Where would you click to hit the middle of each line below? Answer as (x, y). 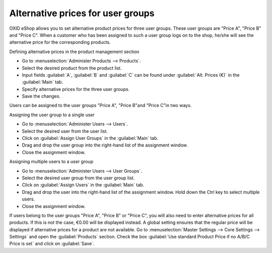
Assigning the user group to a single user (52, 115)
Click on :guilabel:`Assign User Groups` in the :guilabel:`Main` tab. (90, 138)
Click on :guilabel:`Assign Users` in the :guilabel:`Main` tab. (83, 185)
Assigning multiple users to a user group (51, 162)
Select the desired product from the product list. (72, 68)
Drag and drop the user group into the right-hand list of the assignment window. (105, 145)
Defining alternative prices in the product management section (74, 52)
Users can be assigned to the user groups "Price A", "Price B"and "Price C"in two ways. (100, 106)
